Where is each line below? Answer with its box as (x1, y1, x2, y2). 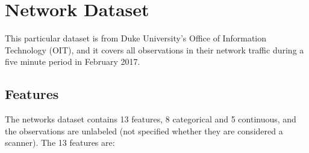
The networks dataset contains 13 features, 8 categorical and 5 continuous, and (5, 113, 296, 125)
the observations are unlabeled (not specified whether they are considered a (5, 124, 283, 137)
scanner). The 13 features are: (5, 136, 115, 149)
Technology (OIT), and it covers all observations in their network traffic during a (5, 43, 304, 56)
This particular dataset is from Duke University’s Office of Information (5, 32, 266, 44)
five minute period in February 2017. (5, 55, 140, 68)
